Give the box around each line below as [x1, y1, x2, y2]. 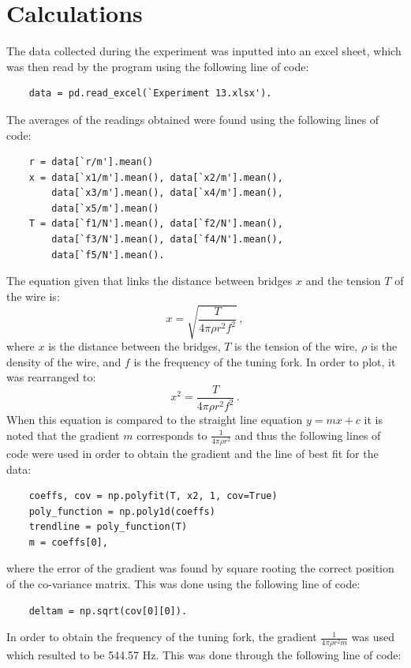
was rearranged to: [6, 369, 96, 385]
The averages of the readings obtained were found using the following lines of [6, 111, 379, 127]
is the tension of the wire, [234, 337, 358, 354]
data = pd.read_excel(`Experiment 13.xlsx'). [28, 88, 272, 99]
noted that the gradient [6, 426, 120, 443]
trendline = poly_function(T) [28, 521, 188, 533]
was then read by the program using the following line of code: [6, 58, 309, 74]
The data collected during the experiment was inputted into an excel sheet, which [6, 43, 402, 59]
